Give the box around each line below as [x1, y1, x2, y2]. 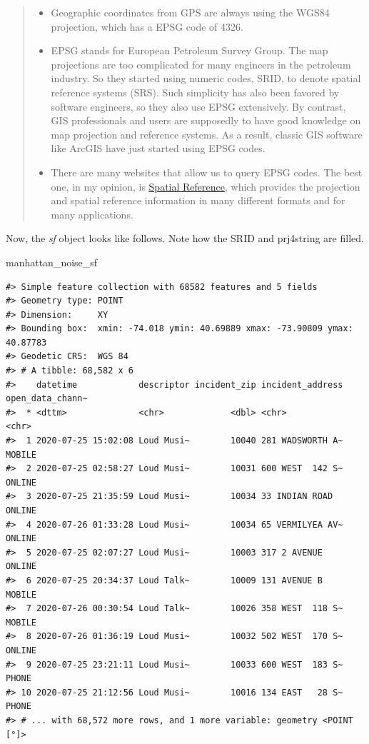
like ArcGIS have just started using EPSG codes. [51, 141, 266, 156]
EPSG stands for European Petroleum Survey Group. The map [51, 43, 328, 58]
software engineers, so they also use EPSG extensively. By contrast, [51, 99, 346, 114]
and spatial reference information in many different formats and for [51, 193, 345, 208]
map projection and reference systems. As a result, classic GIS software [51, 126, 363, 141]
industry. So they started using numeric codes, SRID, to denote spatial [51, 71, 361, 86]
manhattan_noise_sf [6, 254, 98, 269]
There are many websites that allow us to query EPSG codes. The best [51, 164, 363, 179]
